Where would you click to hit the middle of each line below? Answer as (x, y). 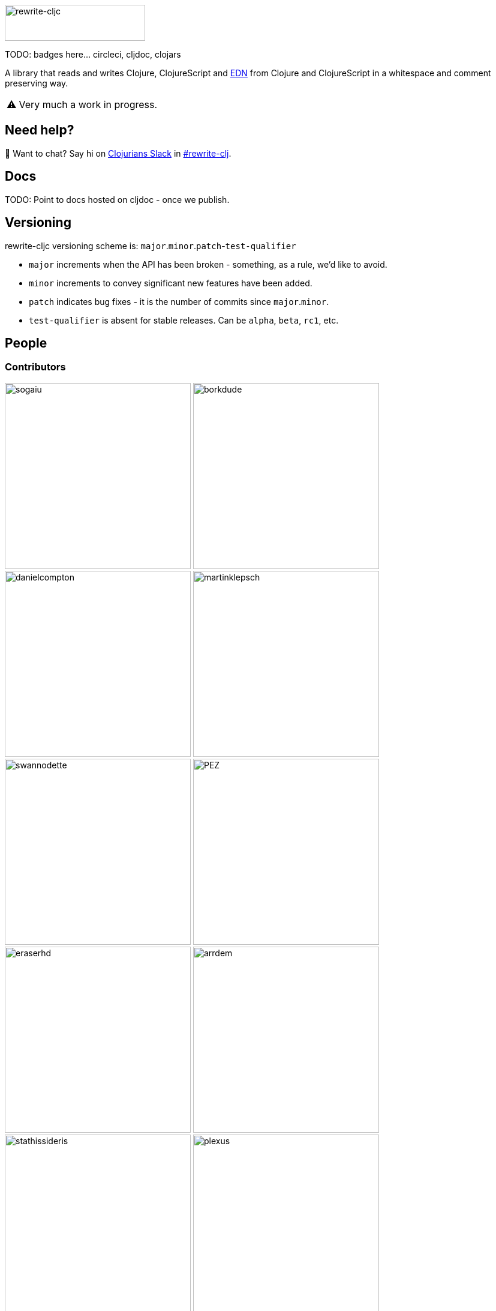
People (26, 343)
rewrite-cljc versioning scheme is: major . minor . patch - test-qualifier (151, 246)
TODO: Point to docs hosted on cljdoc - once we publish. (117, 199)
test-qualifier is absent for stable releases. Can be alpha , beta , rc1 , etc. (184, 320)
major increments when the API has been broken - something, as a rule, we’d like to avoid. (208, 264)
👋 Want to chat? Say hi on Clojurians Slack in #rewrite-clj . (118, 153)
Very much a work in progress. (88, 104)
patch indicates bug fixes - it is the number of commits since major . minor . (179, 301)
